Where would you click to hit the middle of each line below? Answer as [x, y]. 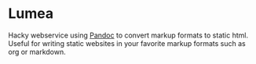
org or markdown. [37, 52]
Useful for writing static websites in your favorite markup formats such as [127, 43]
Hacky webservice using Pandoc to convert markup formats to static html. [128, 35]
